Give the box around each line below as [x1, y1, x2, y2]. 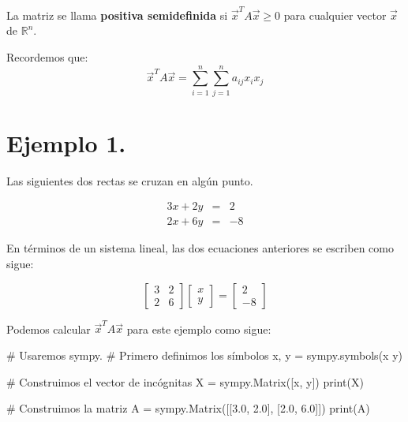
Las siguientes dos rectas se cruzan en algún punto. [6, 172, 253, 189]
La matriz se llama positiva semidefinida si [6, 6, 228, 23]
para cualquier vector [283, 6, 387, 23]
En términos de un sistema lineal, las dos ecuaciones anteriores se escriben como [6, 240, 394, 256]
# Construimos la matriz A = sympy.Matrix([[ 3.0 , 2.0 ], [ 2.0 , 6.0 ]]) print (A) [6, 400, 370, 416]
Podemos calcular [6, 320, 91, 337]
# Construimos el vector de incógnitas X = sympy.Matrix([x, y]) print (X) [6, 373, 364, 390]
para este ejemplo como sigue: [126, 320, 271, 337]
